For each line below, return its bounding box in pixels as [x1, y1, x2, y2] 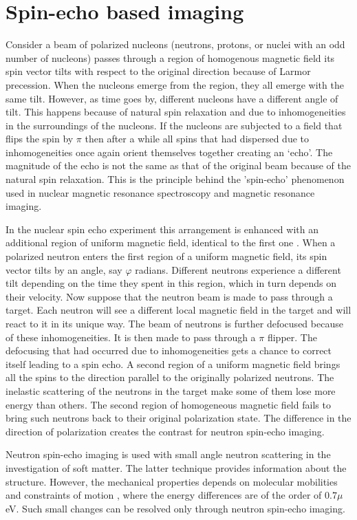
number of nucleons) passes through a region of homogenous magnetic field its [6, 50, 335, 65]
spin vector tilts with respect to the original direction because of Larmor [6, 64, 311, 78]
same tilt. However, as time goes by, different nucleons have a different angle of [6, 91, 338, 105]
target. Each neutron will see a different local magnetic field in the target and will [6, 303, 351, 317]
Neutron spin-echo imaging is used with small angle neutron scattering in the [6, 447, 331, 462]
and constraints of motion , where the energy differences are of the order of [6, 488, 322, 502]
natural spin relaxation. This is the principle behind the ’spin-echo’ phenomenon [6, 172, 345, 186]
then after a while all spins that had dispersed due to [85, 131, 310, 146]
